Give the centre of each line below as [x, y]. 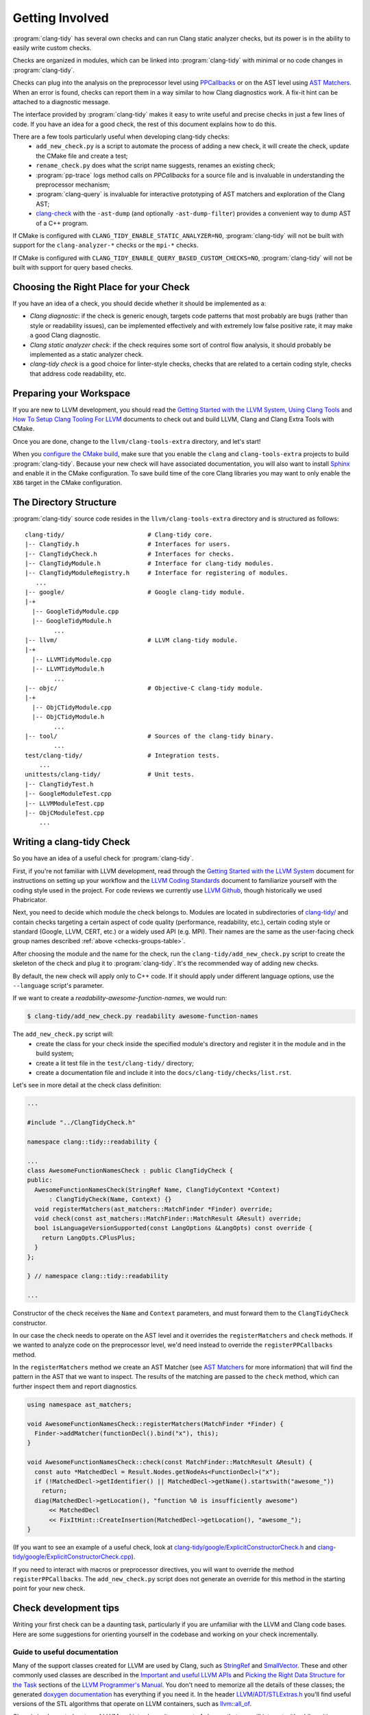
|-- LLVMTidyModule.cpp [72, 659]
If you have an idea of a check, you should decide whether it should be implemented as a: [139, 304]
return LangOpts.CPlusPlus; [89, 1238]
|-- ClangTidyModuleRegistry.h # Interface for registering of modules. [157, 573]
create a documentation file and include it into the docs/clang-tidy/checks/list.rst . [163, 1072]
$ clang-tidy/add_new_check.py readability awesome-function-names [143, 1016]
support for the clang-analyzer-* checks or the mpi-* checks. [106, 245]
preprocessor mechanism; [73, 185]
